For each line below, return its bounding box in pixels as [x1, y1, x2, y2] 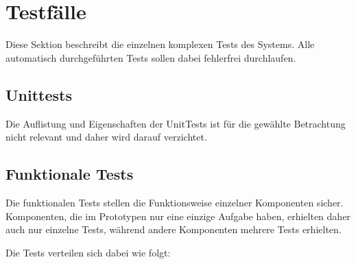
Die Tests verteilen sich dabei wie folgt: [5, 245, 171, 259]
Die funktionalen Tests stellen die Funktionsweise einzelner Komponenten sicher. [5, 195, 344, 209]
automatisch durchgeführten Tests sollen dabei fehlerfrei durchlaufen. [5, 50, 296, 64]
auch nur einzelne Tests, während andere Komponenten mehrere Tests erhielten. [5, 222, 342, 237]
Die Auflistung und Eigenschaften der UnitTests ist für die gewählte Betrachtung [5, 116, 346, 130]
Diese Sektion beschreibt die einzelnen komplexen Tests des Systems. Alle [5, 37, 315, 51]
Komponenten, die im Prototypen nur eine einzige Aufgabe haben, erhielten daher [5, 208, 351, 223]
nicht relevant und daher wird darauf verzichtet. [5, 130, 207, 144]
